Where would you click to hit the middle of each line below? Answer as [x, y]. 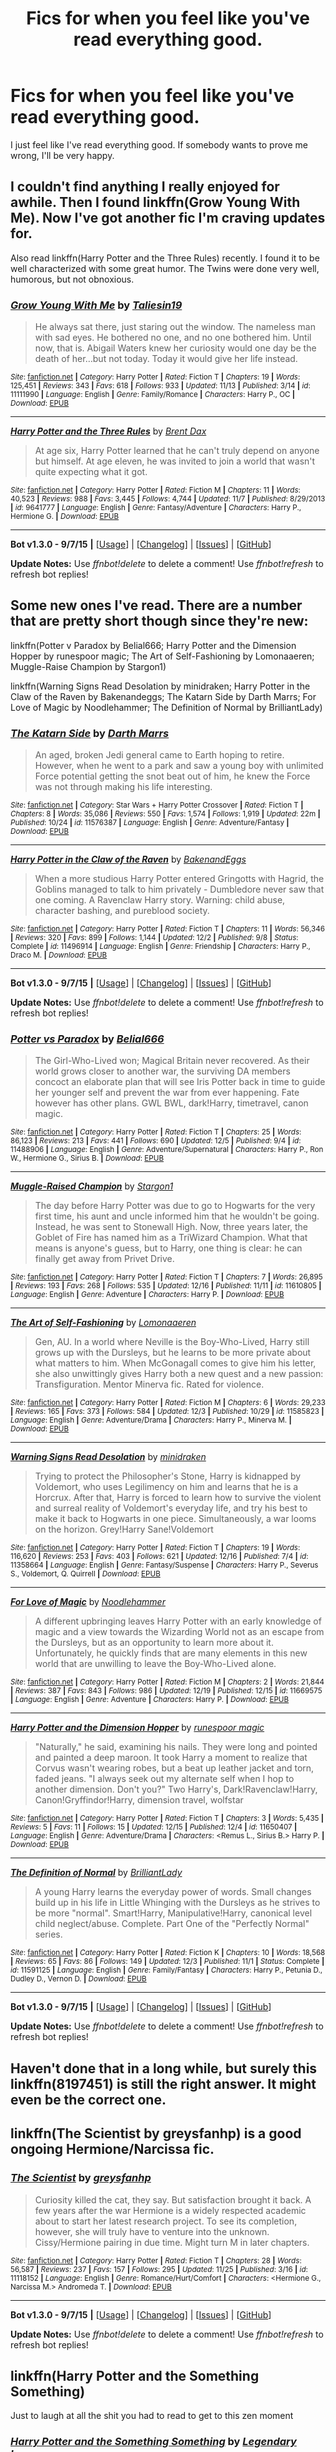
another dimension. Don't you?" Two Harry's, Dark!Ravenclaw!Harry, [176, 1789]
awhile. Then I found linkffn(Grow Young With [155, 202]
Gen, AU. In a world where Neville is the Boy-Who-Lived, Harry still [172, 1342]
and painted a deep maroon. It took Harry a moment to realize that [171, 1758]
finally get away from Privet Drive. [104, 1259]
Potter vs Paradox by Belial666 [87, 1039]
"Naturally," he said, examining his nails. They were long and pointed [176, 1747]
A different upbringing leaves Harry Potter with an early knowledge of [178, 1621]
